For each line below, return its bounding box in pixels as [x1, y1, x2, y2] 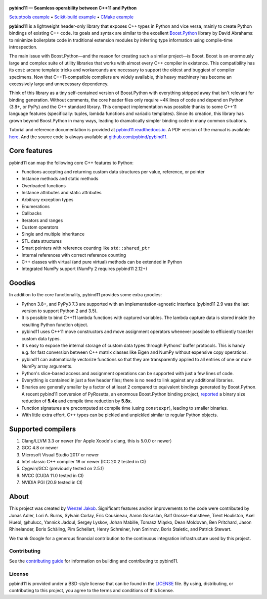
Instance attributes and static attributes [21, 190, 102, 196]
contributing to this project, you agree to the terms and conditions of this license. [9, 588, 174, 594]
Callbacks [21, 211, 42, 217]
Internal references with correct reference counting [21, 252, 126, 258]
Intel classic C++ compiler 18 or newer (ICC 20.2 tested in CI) [21, 459, 146, 465]
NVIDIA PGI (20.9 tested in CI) [21, 480, 83, 486]
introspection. [9, 44, 38, 50]
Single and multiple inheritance [21, 231, 85, 237]
